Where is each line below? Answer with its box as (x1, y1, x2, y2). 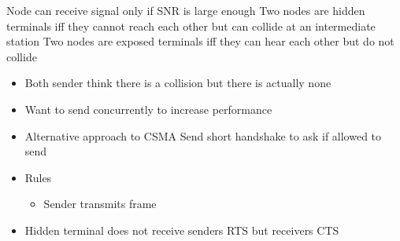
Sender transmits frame (43, 195, 157, 212)
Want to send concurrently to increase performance (24, 100, 272, 117)
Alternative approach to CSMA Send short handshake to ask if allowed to (24, 127, 382, 144)
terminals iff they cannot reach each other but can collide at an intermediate (6, 17, 376, 34)
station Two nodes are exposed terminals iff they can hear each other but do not (6, 33, 394, 49)
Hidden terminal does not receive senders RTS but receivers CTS (24, 221, 339, 238)
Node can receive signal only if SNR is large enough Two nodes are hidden (6, 2, 365, 18)
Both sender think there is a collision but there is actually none (24, 75, 331, 91)
